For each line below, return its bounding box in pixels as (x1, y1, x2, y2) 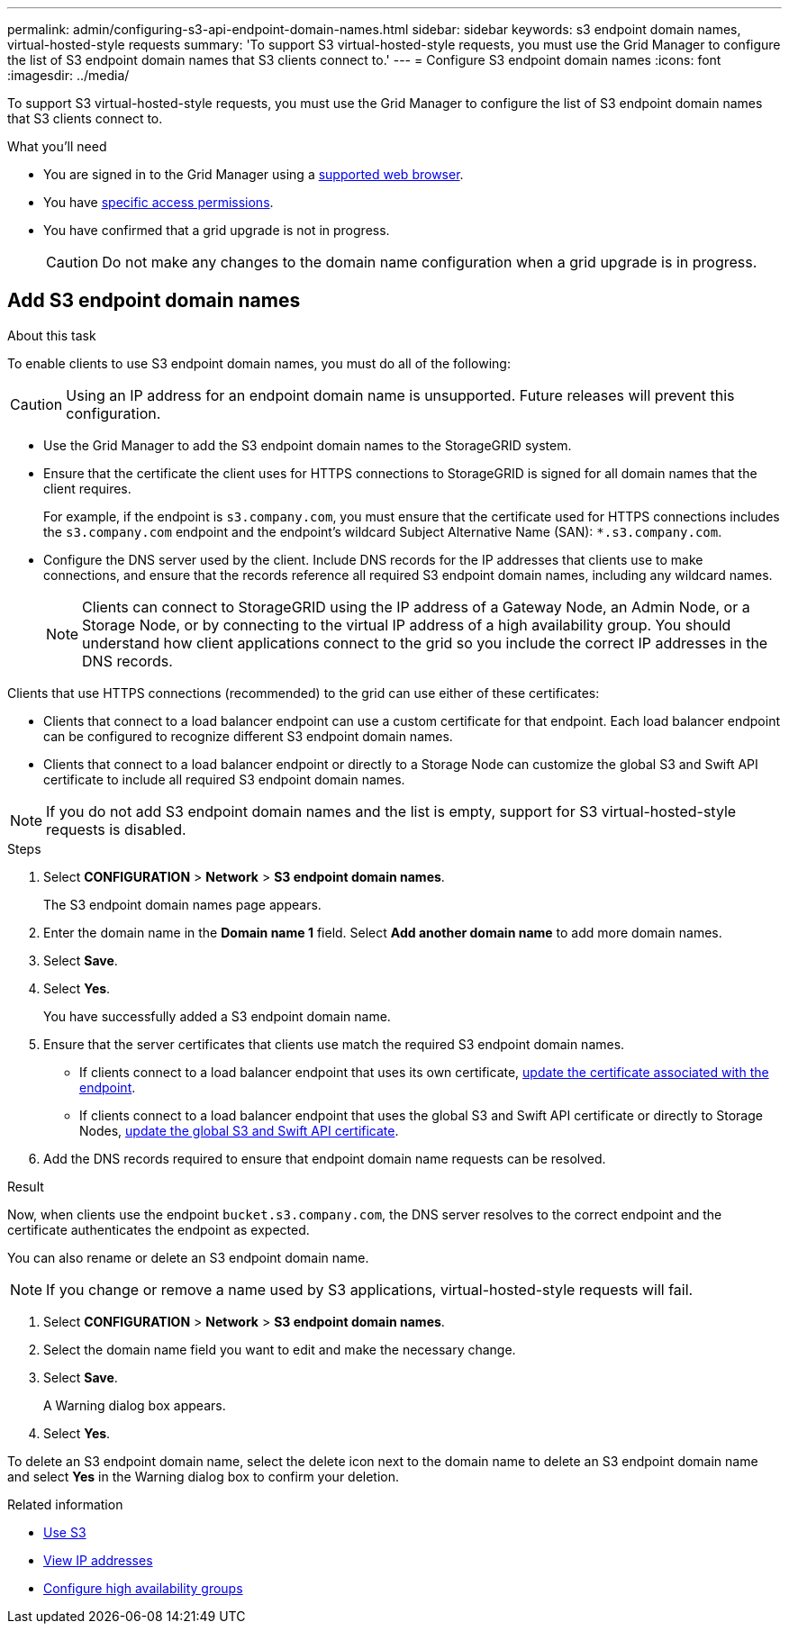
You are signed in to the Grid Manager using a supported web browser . (43, 167, 464, 182)
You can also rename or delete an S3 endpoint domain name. (7, 1249, 369, 1265)
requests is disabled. (46, 820, 186, 838)
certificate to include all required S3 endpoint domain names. (43, 771, 405, 787)
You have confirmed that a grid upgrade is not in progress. (43, 222, 390, 238)
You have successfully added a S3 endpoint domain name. (43, 1008, 391, 1024)
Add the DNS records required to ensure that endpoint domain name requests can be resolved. (43, 1150, 606, 1166)
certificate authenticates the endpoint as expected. (7, 1221, 310, 1237)
